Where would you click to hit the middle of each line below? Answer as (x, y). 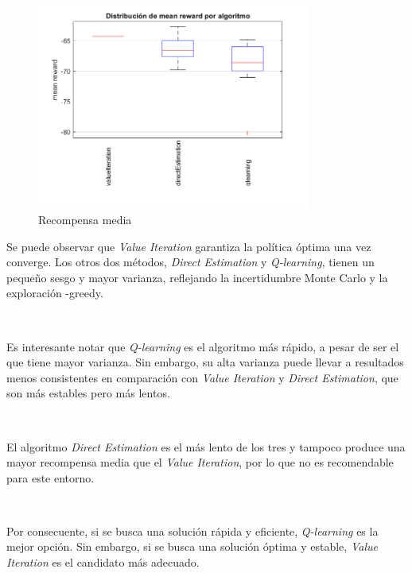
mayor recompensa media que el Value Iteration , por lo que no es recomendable (200, 462)
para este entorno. (51, 477)
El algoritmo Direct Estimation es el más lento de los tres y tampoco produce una (206, 446)
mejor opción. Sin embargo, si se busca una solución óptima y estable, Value (192, 546)
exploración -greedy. (55, 293)
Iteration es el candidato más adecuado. (103, 562)
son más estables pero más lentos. (88, 393)
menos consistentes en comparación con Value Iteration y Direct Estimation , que (202, 377)
